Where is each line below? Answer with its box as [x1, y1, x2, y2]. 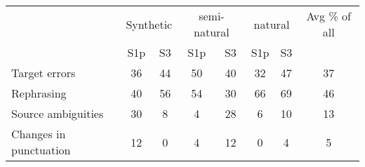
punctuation [11, 142, 71, 158]
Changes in [11, 126, 66, 142]
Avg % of [306, 8, 351, 24]
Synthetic [126, 15, 173, 32]
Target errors [11, 65, 76, 81]
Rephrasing [11, 85, 67, 101]
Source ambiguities [11, 105, 104, 121]
